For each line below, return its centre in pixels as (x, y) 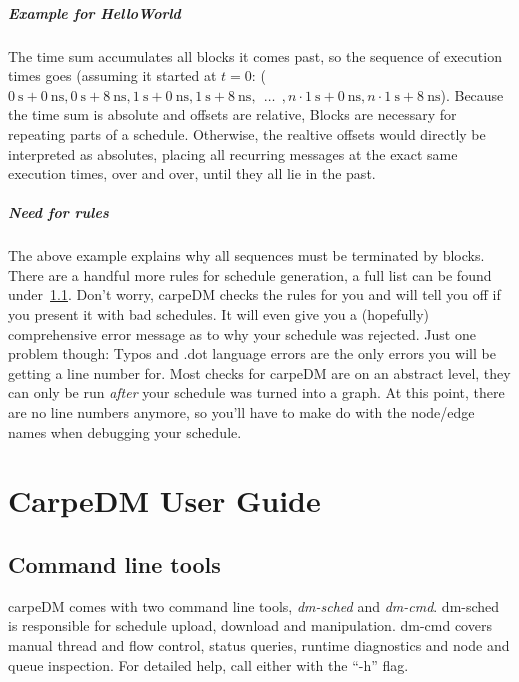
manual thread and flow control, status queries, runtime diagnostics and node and (259, 644)
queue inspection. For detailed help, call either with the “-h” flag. (208, 664)
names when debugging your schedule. (125, 431)
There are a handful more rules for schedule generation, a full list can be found (250, 274)
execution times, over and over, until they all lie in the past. (192, 173)
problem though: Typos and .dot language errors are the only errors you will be (252, 353)
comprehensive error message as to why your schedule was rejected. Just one (242, 333)
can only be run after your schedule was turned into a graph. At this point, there (256, 392)
